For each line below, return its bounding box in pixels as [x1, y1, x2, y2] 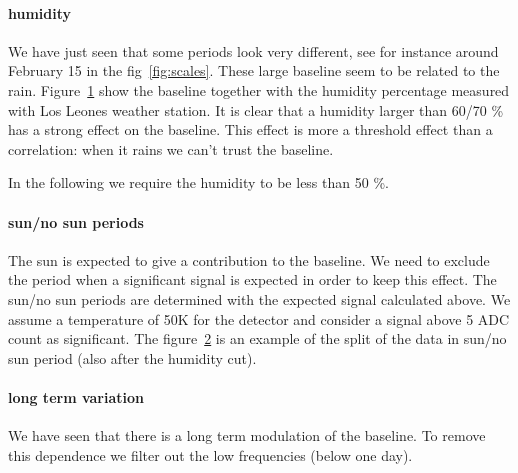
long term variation [8, 386, 144, 407]
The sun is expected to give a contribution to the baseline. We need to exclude [8, 249, 490, 270]
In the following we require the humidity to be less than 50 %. [8, 172, 389, 193]
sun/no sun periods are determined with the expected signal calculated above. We [8, 288, 511, 309]
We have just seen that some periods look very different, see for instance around [8, 40, 499, 61]
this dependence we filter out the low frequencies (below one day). [8, 444, 413, 465]
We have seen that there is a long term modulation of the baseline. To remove [8, 425, 486, 446]
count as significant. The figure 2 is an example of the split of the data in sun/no [8, 328, 507, 349]
